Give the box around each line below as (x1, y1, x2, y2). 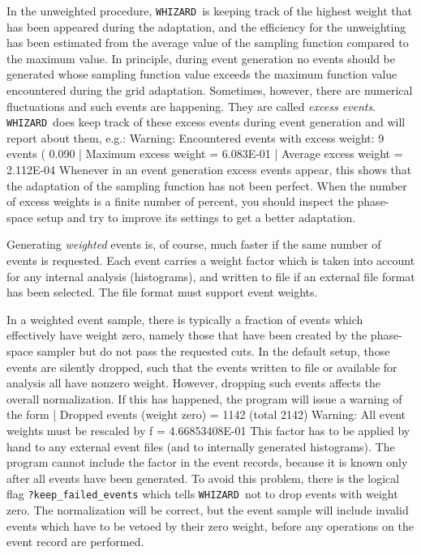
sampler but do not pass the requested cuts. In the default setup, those (37, 343, 390, 359)
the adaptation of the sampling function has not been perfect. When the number (6, 177, 407, 194)
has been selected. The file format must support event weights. (6, 284, 318, 301)
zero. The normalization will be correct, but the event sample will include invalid (6, 502, 409, 518)
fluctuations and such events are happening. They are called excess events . (6, 97, 376, 114)
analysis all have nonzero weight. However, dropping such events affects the (6, 374, 380, 391)
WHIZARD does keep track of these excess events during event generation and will (6, 113, 406, 130)
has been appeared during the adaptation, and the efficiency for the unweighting (6, 18, 406, 35)
